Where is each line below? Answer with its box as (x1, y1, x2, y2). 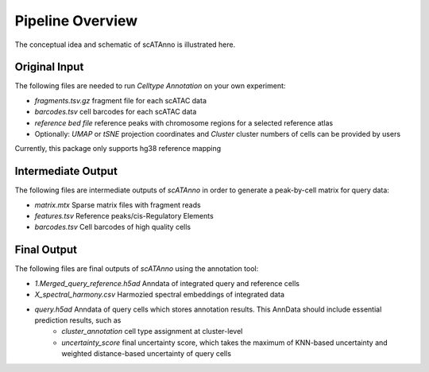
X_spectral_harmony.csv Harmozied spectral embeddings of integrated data (34, 290, 285, 300)
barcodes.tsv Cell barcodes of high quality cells (34, 223, 191, 232)
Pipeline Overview (14, 12, 138, 29)
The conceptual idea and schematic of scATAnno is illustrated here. (14, 40, 236, 49)
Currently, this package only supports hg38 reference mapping (14, 144, 222, 153)
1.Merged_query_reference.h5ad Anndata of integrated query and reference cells (34, 278, 300, 288)
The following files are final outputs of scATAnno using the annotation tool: (14, 264, 259, 273)
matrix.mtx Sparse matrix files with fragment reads (34, 200, 202, 210)
